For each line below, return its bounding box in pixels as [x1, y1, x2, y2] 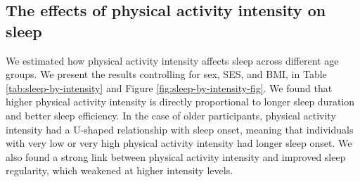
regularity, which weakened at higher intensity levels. [6, 163, 233, 178]
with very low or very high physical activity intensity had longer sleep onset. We [6, 136, 352, 150]
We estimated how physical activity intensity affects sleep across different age [6, 53, 339, 67]
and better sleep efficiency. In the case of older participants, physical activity [6, 108, 336, 122]
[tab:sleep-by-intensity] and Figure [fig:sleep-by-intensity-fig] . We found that [6, 80, 333, 95]
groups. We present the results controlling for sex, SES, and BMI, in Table [6, 67, 327, 82]
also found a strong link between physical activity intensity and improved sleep [6, 149, 346, 164]
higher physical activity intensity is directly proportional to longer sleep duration [6, 94, 355, 109]
